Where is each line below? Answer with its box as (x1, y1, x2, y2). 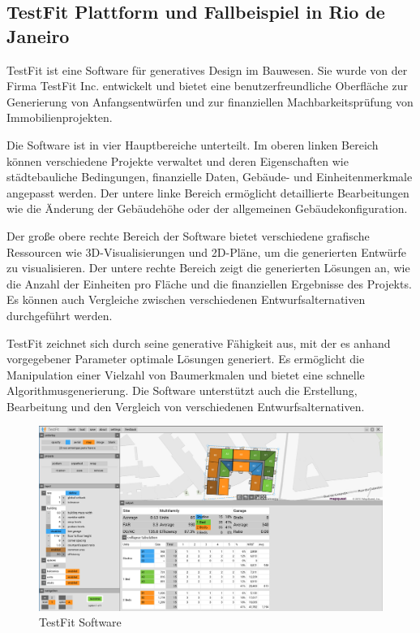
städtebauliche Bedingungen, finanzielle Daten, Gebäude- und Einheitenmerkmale (6, 168, 413, 185)
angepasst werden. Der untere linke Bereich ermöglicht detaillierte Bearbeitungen (6, 184, 409, 201)
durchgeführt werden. (6, 306, 113, 323)
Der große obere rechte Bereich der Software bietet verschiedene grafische (6, 227, 370, 244)
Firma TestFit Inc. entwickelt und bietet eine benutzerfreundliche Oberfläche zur (6, 77, 408, 94)
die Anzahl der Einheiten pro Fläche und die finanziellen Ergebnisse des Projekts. (6, 275, 412, 292)
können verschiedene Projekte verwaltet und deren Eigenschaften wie (6, 152, 349, 169)
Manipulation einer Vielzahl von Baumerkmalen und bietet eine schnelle (6, 366, 365, 383)
